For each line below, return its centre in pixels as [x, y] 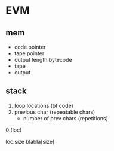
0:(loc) [14, 130]
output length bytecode [43, 60]
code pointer [30, 47]
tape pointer [29, 53]
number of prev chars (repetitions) [66, 118]
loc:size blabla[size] [30, 141]
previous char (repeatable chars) [55, 112]
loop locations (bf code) [44, 105]
